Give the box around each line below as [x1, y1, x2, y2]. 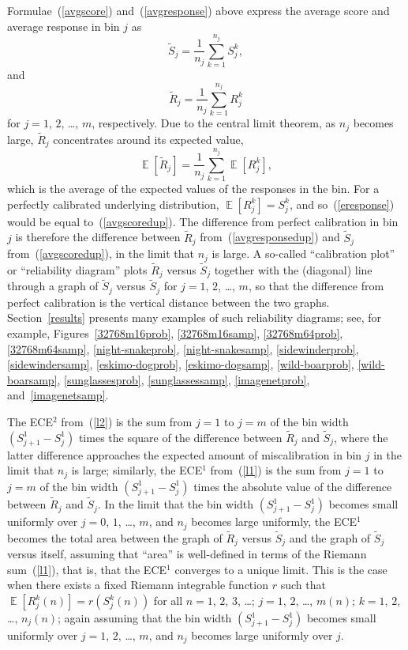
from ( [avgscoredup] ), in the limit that [7, 245, 195, 262]
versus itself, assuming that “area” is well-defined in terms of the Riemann [7, 546, 367, 562]
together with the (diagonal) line [214, 261, 372, 278]
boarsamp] [7, 371, 58, 387]
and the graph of [289, 529, 371, 546]
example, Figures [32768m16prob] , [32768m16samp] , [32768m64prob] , [7, 325, 343, 342]
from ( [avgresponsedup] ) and [200, 229, 340, 245]
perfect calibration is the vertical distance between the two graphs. [7, 293, 330, 310]
